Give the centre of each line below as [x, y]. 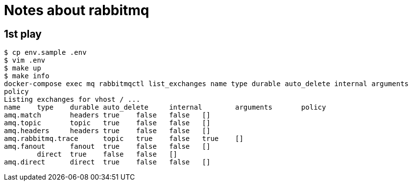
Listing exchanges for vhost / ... [72, 100]
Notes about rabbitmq [77, 10]
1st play [23, 34]
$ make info [27, 76]
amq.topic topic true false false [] [107, 123]
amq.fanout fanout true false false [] [107, 147]
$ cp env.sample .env [45, 53]
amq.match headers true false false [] [107, 115]
